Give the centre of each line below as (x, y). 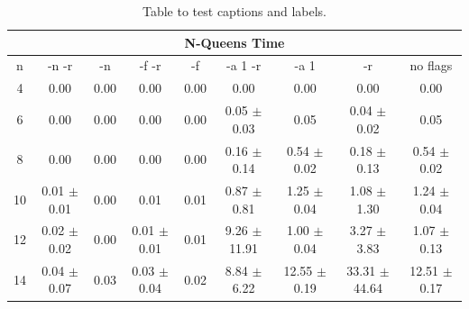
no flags (431, 65)
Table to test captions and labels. (234, 11)
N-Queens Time (234, 42)
